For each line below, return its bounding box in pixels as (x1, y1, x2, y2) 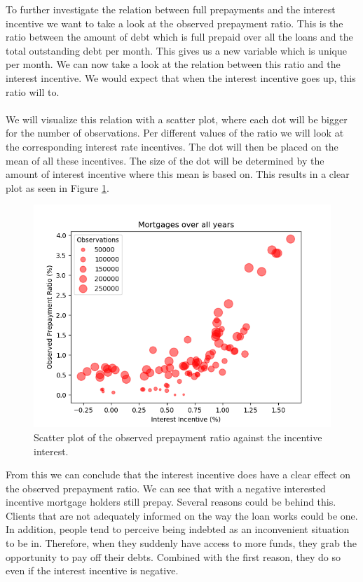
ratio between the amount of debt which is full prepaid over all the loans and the (6, 29, 353, 44)
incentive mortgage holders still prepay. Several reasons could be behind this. (6, 494, 336, 509)
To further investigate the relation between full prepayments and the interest (6, 2, 336, 16)
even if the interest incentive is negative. (6, 563, 179, 578)
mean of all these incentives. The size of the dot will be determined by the (6, 153, 324, 167)
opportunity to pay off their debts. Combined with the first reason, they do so (6, 549, 341, 564)
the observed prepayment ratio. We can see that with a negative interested (6, 480, 326, 495)
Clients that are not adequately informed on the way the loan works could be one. (6, 508, 358, 522)
